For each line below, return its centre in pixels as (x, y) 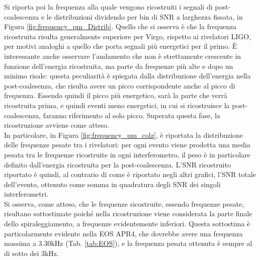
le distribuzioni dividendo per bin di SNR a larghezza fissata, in (145, 16)
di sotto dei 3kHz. (31, 253)
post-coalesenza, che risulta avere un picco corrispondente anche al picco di (120, 85)
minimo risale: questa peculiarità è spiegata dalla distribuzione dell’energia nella (127, 76)
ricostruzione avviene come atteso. (57, 125)
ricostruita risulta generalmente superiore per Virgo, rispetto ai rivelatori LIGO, (128, 36)
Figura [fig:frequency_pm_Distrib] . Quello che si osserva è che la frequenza (120, 26)
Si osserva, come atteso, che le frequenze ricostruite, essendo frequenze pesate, (124, 203)
